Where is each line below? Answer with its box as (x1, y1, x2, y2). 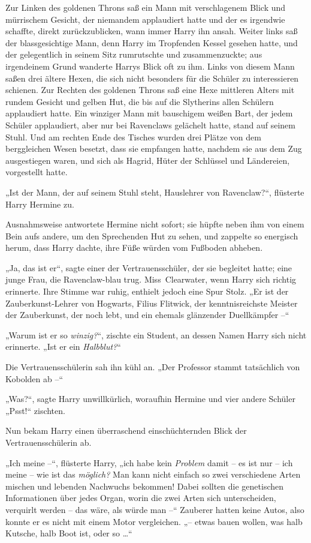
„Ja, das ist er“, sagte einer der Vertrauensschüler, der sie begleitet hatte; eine (5, 261, 292, 274)
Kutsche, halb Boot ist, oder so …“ (5, 527, 132, 539)
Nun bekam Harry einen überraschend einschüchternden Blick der (5, 424, 247, 437)
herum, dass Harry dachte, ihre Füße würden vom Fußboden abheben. (5, 241, 263, 254)
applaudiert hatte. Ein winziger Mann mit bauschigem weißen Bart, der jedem (5, 107, 293, 119)
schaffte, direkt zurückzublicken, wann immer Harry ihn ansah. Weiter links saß (5, 25, 298, 37)
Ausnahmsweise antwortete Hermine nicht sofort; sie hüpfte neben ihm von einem (5, 218, 304, 230)
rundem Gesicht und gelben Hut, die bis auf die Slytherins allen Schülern (5, 95, 274, 107)
